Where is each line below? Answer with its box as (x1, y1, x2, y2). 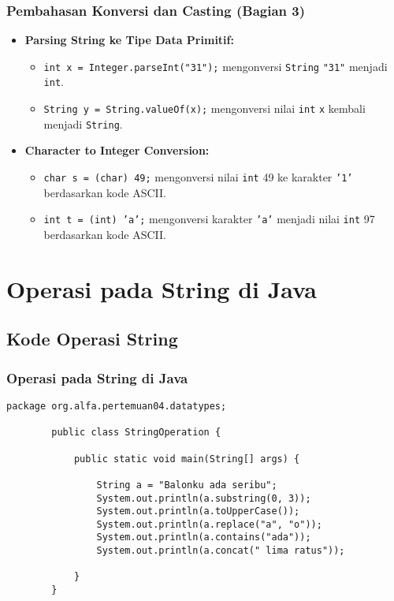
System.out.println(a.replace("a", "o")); (96, 518, 322, 530)
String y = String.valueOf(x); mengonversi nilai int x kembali (43, 100, 366, 117)
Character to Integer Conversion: (24, 142, 210, 159)
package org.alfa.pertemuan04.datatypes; (6, 400, 227, 412)
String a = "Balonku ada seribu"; (96, 479, 277, 491)
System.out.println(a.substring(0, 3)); (96, 492, 311, 504)
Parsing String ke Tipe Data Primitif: (24, 32, 234, 48)
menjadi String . (43, 115, 123, 132)
